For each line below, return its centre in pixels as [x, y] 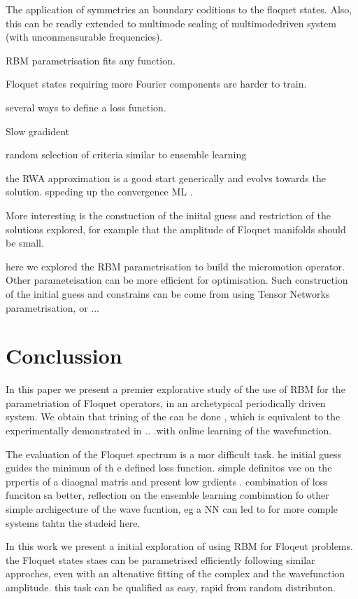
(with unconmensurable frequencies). [84, 37]
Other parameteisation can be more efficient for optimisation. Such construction [177, 280]
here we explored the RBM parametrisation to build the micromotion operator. [175, 266]
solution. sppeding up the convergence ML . [99, 192]
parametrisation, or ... [52, 307]
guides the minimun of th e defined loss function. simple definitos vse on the [169, 468]
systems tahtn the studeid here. [73, 522]
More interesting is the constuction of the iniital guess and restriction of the [168, 215]
